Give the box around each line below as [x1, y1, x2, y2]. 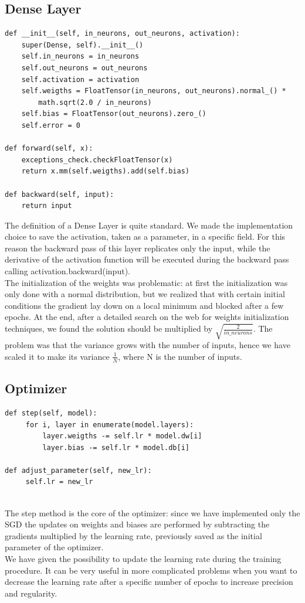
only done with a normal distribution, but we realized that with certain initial [5, 288, 285, 300]
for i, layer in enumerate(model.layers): [25, 420, 194, 429]
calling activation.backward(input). [5, 265, 130, 277]
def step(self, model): [5, 408, 97, 417]
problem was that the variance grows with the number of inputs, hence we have [5, 339, 290, 351]
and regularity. [5, 587, 57, 599]
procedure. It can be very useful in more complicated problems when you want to [5, 564, 297, 576]
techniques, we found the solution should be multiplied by [5, 322, 213, 335]
